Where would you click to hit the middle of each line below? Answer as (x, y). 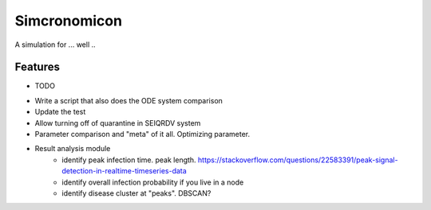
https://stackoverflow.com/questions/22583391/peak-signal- (298, 160)
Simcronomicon (69, 21)
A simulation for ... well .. (55, 45)
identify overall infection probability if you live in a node (153, 182)
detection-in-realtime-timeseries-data (124, 171)
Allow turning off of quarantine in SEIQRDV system (118, 122)
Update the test (60, 112)
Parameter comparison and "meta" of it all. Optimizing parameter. (142, 134)
